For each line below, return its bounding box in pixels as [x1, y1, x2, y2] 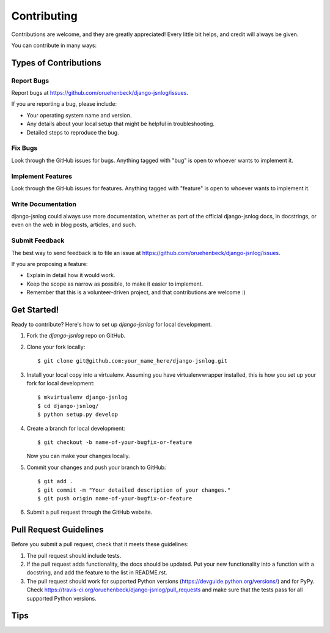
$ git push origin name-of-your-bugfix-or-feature [37, 495, 193, 502]
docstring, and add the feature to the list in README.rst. [26, 569, 167, 576]
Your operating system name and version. [26, 111, 132, 119]
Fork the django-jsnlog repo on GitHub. [26, 332, 126, 339]
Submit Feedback [11, 236, 65, 245]
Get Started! [11, 305, 59, 315]
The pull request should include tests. [26, 552, 122, 559]
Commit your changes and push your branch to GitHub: [26, 464, 166, 471]
